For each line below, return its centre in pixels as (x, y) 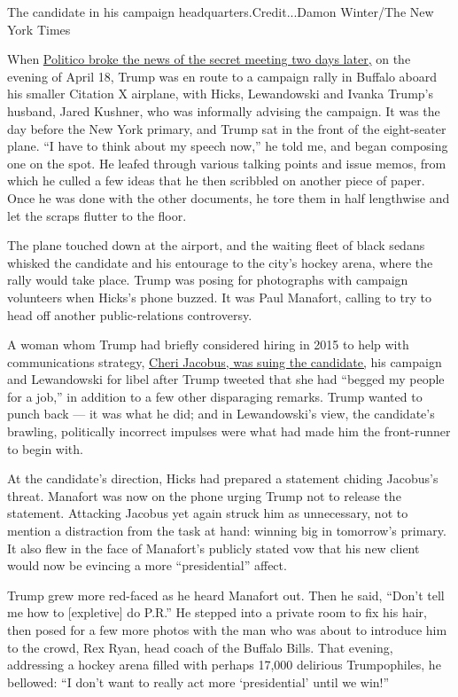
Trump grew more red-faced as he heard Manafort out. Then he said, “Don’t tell (226, 595)
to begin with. (45, 448)
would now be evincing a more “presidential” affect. (147, 565)
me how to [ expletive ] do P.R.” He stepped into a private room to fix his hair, (217, 612)
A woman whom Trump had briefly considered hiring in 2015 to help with (208, 345)
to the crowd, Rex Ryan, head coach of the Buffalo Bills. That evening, (200, 647)
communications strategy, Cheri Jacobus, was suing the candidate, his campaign (225, 361)
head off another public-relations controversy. (130, 314)
